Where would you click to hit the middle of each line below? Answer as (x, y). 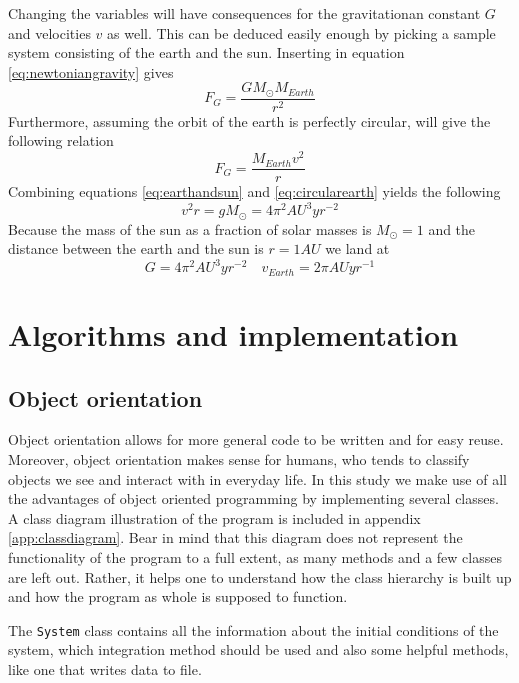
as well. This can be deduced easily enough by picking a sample (301, 32)
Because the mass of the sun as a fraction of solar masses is (190, 228)
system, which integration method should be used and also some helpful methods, (258, 649)
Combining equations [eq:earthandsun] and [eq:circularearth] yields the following (254, 191)
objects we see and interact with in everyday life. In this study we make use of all (257, 478)
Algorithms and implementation (233, 334)
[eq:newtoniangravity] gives (91, 71)
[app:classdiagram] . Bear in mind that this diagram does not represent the (235, 537)
